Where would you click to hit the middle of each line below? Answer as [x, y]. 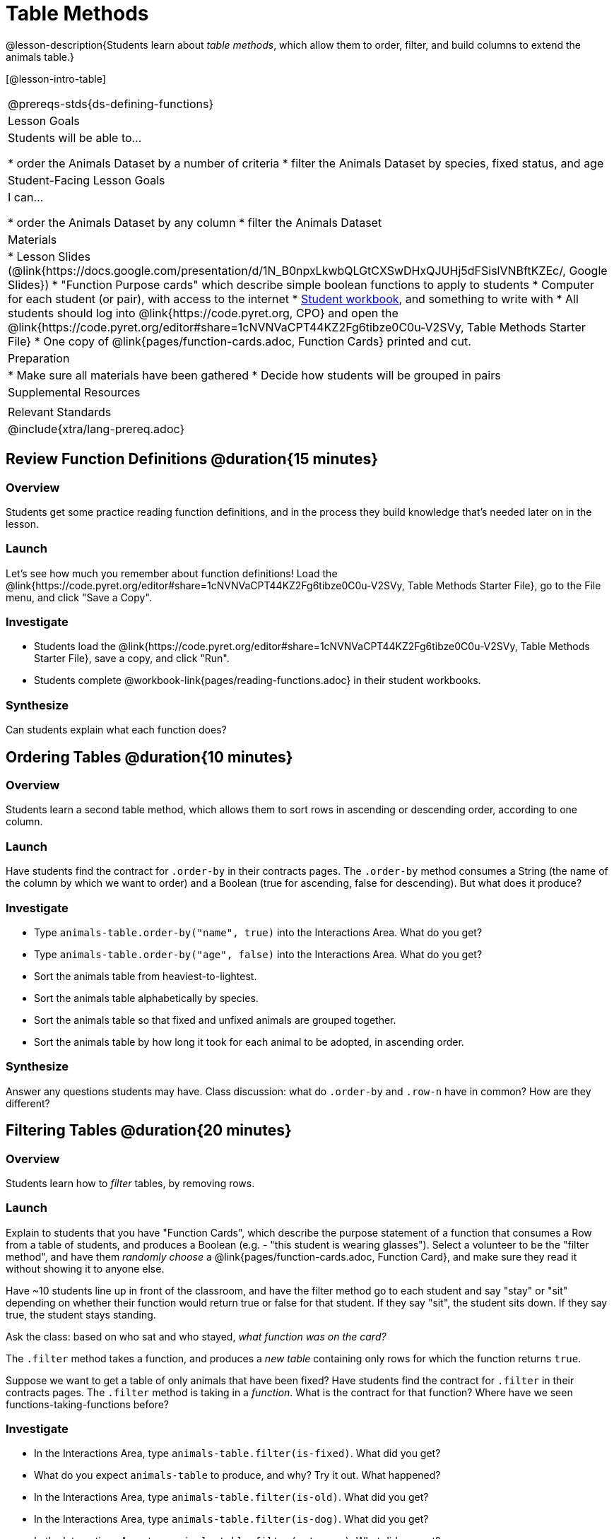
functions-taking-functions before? [88, 1404]
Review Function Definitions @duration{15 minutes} [192, 459]
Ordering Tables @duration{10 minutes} [149, 757]
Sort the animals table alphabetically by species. [146, 998]
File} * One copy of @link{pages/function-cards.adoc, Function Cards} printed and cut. [240, 341]
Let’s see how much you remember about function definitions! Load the [172, 573]
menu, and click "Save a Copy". [79, 597]
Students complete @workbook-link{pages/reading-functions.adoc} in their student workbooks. [258, 680]
